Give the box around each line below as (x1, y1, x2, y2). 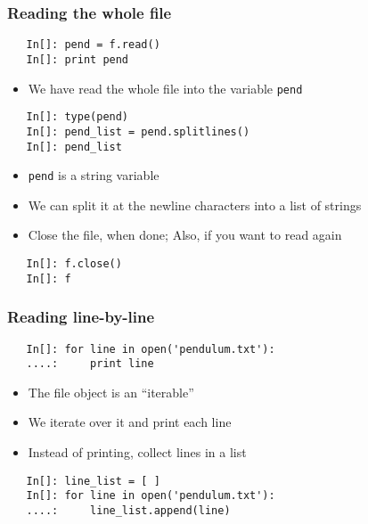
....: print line (26, 357, 154, 371)
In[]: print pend (26, 53, 129, 66)
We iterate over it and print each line (28, 413, 232, 431)
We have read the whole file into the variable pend (28, 78, 303, 97)
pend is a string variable (28, 166, 159, 184)
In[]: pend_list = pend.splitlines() (26, 125, 250, 138)
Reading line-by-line (7, 306, 155, 328)
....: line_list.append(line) (26, 504, 231, 517)
